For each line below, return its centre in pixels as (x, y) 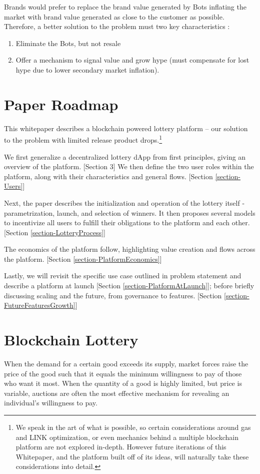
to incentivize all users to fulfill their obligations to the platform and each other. (127, 222)
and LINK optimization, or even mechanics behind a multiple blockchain (127, 437)
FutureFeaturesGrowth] (40, 305)
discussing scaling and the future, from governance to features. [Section (113, 295)
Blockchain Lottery (71, 340)
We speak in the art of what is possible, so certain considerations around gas (133, 427)
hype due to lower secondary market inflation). (87, 69)
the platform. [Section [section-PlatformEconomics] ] (83, 259)
